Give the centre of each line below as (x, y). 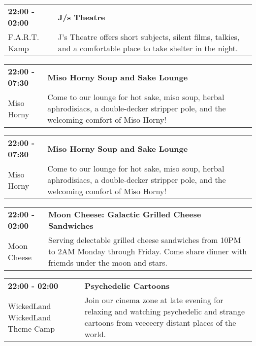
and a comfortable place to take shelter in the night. (148, 48)
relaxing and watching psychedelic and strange (164, 311)
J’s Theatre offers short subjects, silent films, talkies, (149, 37)
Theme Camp (32, 328)
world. (95, 334)
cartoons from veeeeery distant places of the (160, 323)
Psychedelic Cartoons (127, 286)
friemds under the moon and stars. (108, 262)
